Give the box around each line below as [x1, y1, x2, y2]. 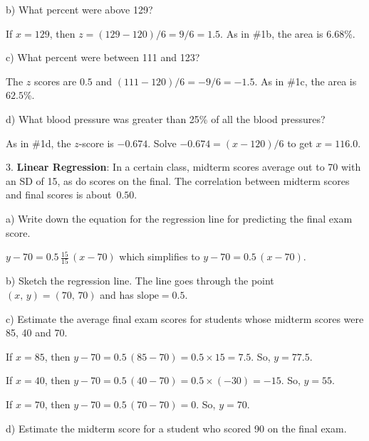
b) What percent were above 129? [6, 2, 153, 16]
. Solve [147, 135, 177, 150]
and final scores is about [6, 187, 112, 202]
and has [100, 287, 134, 302]
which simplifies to [119, 249, 200, 264]
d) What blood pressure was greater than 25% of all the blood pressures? [6, 111, 326, 126]
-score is [78, 135, 114, 150]
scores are [33, 73, 77, 88]
